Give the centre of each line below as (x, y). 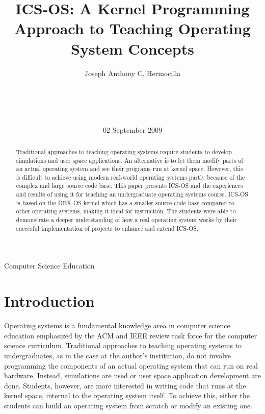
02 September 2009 (132, 130)
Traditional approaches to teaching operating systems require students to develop (124, 151)
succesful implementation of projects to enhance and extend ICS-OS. (107, 228)
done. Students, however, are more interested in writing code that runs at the (125, 385)
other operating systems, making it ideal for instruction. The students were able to (126, 211)
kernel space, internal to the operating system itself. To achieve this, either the (127, 395)
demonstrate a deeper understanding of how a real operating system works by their (126, 220)
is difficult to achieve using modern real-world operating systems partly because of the (130, 177)
